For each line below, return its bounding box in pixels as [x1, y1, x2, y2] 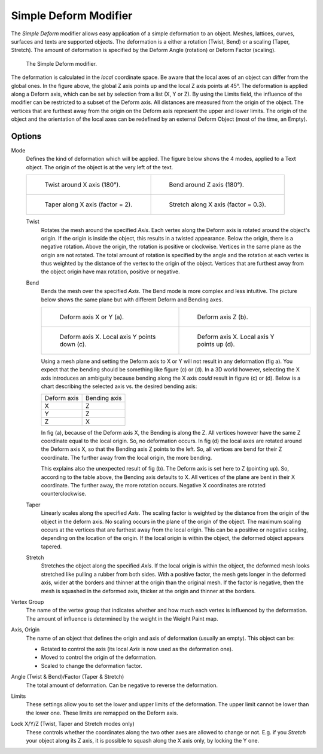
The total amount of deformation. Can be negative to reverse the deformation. [26, 682, 218, 689]
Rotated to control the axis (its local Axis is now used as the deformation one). [41, 645, 233, 652]
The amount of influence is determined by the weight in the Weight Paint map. [26, 615, 218, 622]
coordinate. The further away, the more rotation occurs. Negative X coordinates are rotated [41, 481, 266, 489]
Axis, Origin [11, 626, 40, 633]
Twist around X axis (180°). [44, 181, 121, 189]
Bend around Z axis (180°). [169, 181, 245, 189]
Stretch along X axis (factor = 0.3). [169, 200, 266, 209]
